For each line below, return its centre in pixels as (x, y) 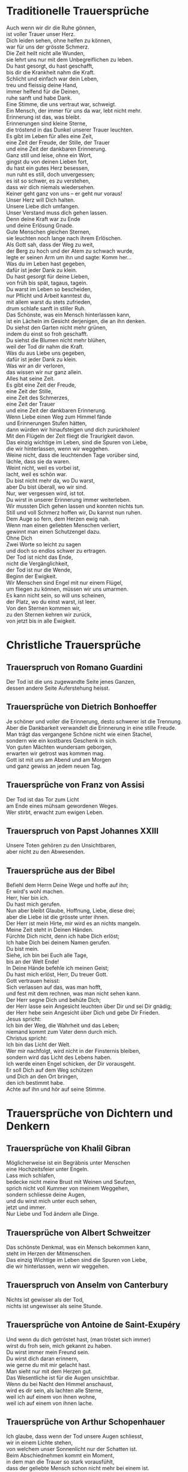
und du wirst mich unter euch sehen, (52, 1201)
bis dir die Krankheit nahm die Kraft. (50, 72)
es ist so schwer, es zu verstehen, (48, 181)
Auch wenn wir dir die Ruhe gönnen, (51, 28)
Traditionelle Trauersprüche (77, 11)
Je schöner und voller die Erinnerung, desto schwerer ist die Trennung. (94, 721)
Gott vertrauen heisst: (33, 981)
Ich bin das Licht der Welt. (38, 1045)
